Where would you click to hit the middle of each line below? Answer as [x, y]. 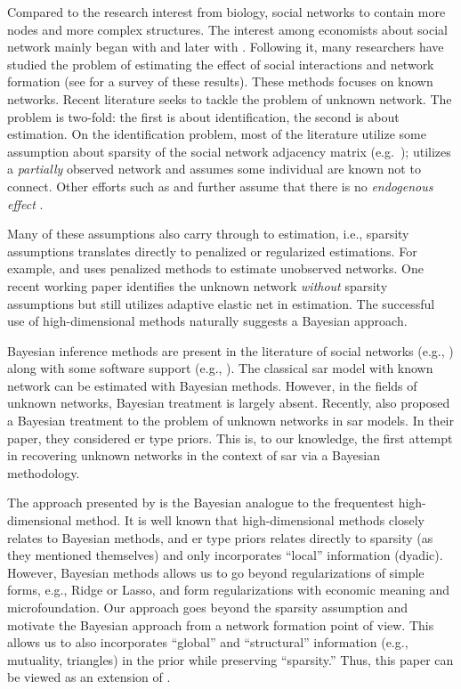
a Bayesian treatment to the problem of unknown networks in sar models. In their [230, 421]
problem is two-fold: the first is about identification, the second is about [203, 116]
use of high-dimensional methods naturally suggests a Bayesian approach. [207, 321]
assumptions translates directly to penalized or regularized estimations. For [212, 251]
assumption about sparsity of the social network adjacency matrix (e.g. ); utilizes [229, 151]
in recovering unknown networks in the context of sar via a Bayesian [194, 455]
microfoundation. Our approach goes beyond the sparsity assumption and [208, 607]
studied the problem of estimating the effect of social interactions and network [221, 64]
